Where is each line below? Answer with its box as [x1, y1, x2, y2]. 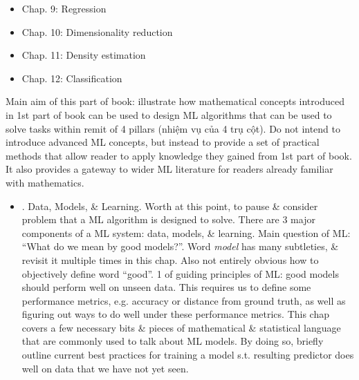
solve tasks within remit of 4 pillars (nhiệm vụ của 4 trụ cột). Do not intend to [6, 121, 341, 135]
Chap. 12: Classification [21, 70, 122, 85]
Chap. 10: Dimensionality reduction [21, 24, 173, 39]
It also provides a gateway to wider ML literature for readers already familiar [6, 162, 333, 176]
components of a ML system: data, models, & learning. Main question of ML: [21, 225, 351, 240]
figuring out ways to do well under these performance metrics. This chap [21, 307, 330, 321]
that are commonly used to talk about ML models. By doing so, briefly [21, 334, 324, 348]
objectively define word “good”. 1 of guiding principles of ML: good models [21, 266, 339, 281]
